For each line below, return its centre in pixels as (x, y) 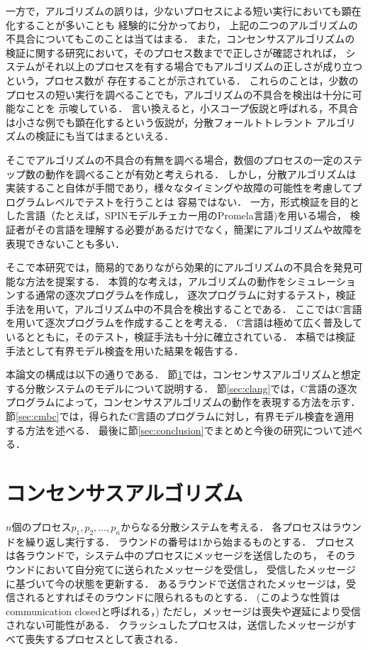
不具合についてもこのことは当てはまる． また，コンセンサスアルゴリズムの (180, 39)
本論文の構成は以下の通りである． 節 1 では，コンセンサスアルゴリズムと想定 (183, 374)
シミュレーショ (321, 281)
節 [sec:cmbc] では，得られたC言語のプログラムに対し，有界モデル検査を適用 (180, 416)
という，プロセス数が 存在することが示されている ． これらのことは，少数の (182, 80)
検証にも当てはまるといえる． (105, 136)
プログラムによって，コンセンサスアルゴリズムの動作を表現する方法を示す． (183, 402)
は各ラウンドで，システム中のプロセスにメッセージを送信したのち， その (176, 555)
